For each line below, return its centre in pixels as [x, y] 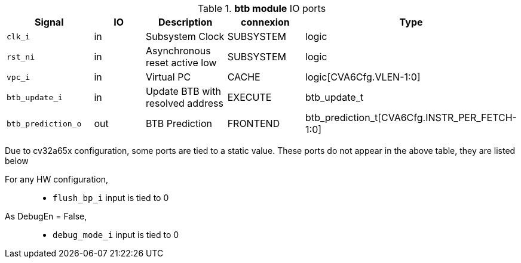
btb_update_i [35, 97]
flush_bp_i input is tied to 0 [111, 198]
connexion [265, 22]
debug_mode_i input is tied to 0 [116, 235]
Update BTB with [183, 91]
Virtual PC [168, 77]
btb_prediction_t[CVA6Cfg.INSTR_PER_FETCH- [411, 117]
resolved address [184, 103]
